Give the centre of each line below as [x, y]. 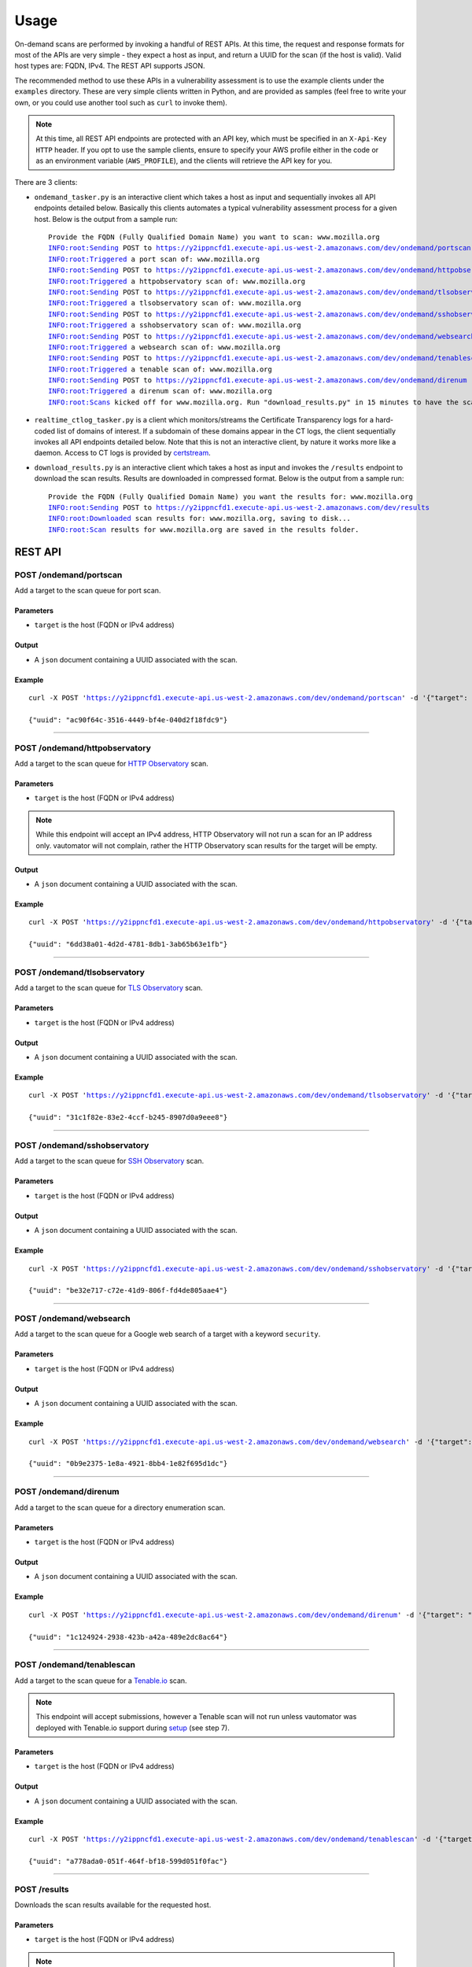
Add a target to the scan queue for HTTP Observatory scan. [111, 764]
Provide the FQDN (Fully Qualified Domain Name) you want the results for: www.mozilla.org [230, 496]
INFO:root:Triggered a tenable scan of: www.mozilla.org [160, 369]
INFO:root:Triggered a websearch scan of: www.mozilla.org [164, 347]
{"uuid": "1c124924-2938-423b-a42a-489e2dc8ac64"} [128, 1637]
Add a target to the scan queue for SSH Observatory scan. [109, 1161]
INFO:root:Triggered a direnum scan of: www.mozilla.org [160, 391]
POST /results [42, 1889]
